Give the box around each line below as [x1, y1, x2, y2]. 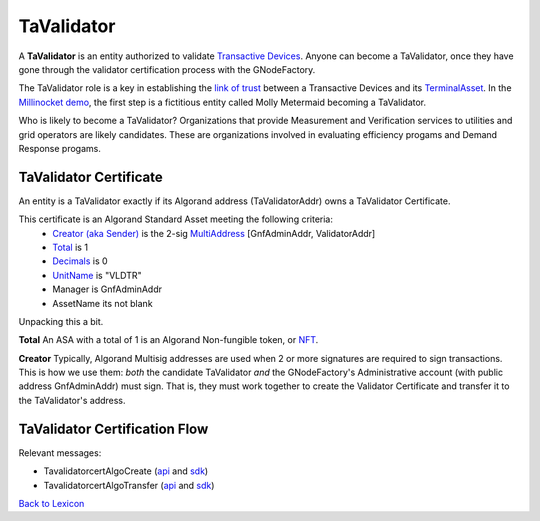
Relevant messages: [18, 446, 102, 459]
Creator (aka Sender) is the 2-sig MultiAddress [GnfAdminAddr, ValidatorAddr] [52, 227, 376, 239]
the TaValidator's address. [18, 394, 126, 406]
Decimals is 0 [52, 255, 109, 267]
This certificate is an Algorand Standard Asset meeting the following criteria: [18, 213, 334, 225]
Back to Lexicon [18, 497, 85, 509]
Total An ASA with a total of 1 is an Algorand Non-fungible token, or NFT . [18, 334, 319, 346]
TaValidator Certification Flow [18, 420, 209, 437]
